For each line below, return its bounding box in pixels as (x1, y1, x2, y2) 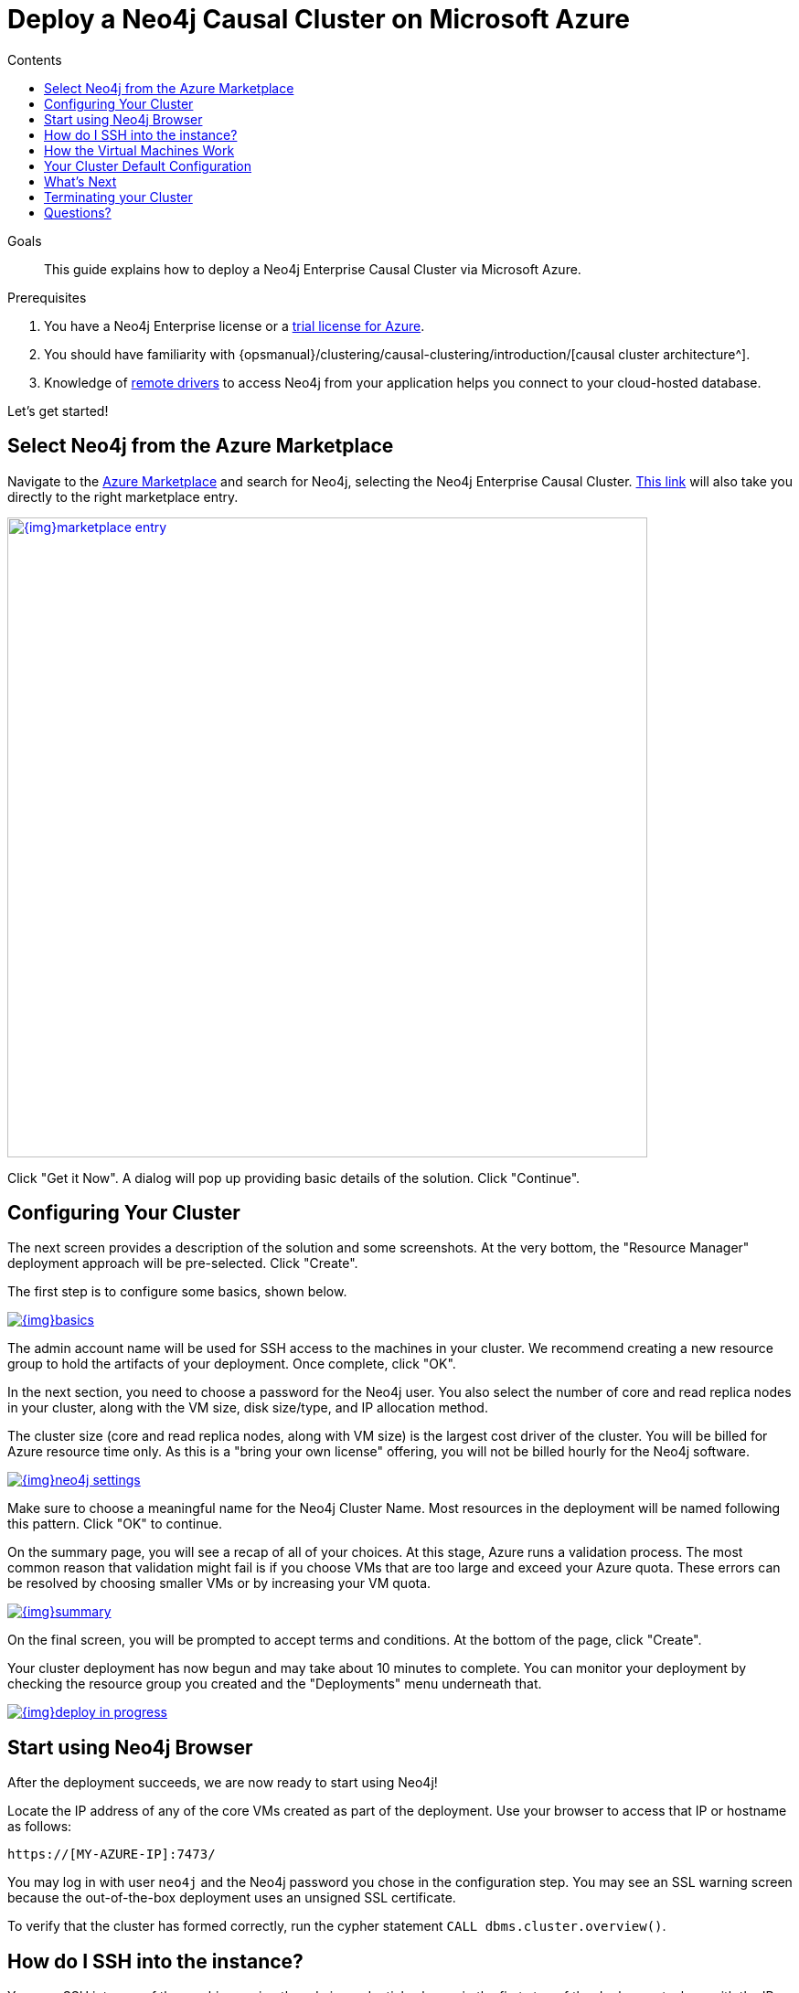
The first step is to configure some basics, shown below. (7, 1284, 347, 1300)
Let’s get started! (7, 402, 109, 419)
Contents (7, 51, 62, 68)
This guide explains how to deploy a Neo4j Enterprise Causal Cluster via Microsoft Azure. (44, 261, 581, 277)
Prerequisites (7, 289, 87, 305)
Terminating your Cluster (44, 188, 193, 205)
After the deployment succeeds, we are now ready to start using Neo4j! (7, 1775, 438, 1791)
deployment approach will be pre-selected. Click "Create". (7, 1255, 358, 1272)
